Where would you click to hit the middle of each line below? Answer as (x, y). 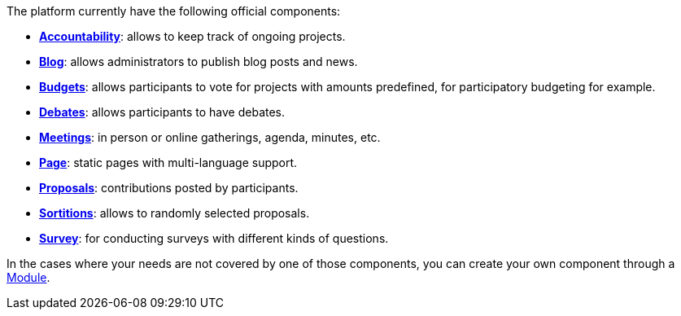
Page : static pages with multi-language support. (168, 162)
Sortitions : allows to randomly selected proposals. (175, 213)
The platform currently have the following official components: (174, 11)
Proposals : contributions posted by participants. (169, 188)
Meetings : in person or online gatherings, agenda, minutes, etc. (210, 137)
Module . (28, 277)
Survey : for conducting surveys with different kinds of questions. (214, 238)
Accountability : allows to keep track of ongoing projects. (192, 36)
